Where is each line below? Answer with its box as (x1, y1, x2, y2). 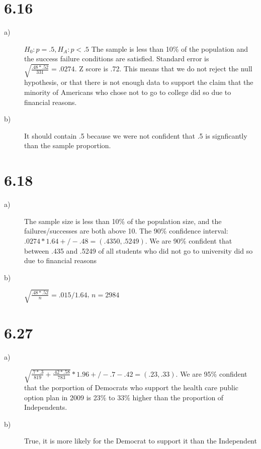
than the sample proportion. (24, 140, 111, 151)
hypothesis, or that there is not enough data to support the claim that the (24, 77, 253, 87)
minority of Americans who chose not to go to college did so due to (24, 87, 231, 97)
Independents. (24, 402, 67, 412)
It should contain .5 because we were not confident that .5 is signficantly (24, 130, 247, 141)
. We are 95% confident (176, 368, 247, 379)
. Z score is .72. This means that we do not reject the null (74, 63, 252, 74)
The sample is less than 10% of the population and (91, 43, 248, 54)
